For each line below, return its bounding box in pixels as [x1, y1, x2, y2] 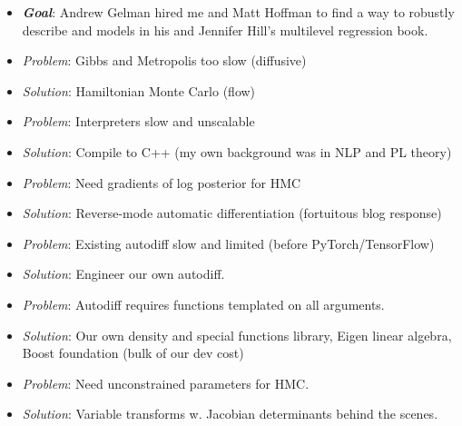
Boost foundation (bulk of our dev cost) [22, 343, 244, 362]
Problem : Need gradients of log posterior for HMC [22, 173, 301, 192]
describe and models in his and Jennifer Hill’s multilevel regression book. [22, 20, 428, 39]
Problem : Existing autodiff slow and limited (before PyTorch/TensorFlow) [22, 233, 435, 253]
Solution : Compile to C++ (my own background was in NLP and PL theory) [22, 142, 452, 161]
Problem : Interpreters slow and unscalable [22, 112, 255, 131]
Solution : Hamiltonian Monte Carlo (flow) [22, 81, 256, 100]
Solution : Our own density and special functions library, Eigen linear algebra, [22, 325, 452, 344]
